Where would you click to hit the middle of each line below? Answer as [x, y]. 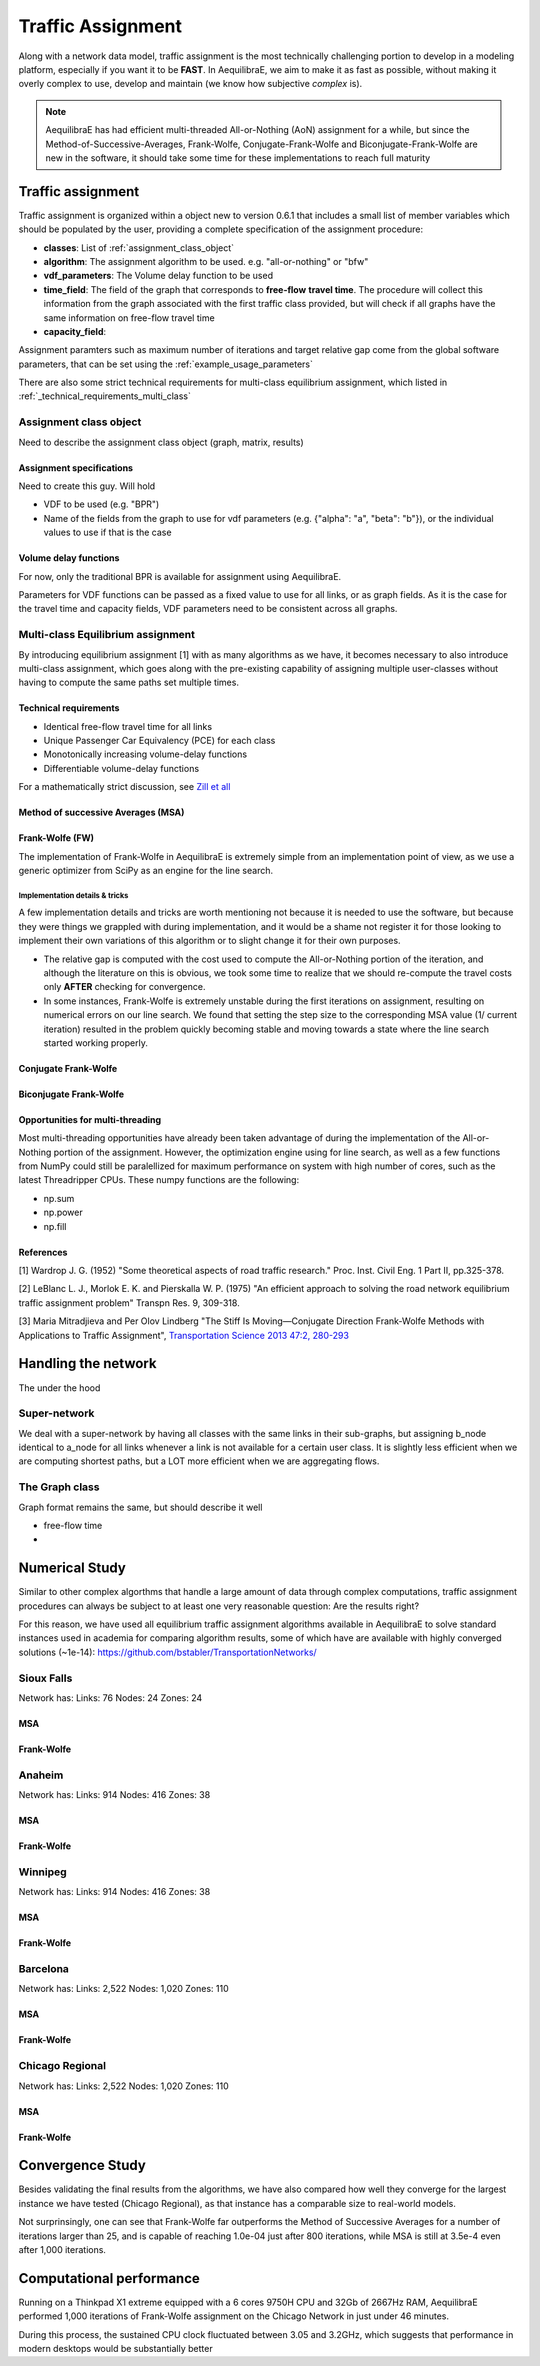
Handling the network [87, 1363]
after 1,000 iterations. [62, 2249]
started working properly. [96, 1042]
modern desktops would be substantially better [116, 2349]
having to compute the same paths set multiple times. [129, 682]
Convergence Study [82, 2165]
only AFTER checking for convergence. [124, 987]
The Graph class [59, 1487]
